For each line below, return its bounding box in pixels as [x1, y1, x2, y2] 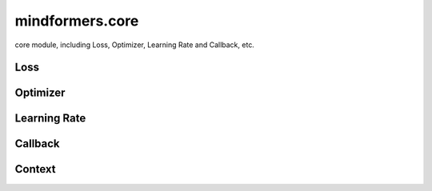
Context [14, 162, 56, 176]
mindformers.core [14, 12, 139, 30]
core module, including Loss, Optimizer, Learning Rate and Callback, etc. [14, 40, 255, 50]
